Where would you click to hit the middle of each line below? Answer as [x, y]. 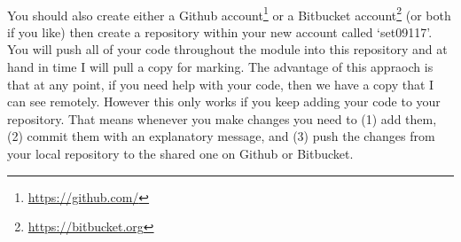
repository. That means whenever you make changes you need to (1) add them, [222, 118]
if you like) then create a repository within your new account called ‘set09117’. [220, 31]
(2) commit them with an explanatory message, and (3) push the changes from [221, 136]
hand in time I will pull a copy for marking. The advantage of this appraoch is [220, 67]
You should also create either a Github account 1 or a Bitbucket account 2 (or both [229, 13]
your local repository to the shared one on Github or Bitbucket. [180, 153]
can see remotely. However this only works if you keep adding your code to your [224, 101]
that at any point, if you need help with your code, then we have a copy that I [221, 84]
